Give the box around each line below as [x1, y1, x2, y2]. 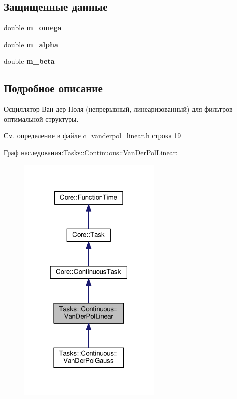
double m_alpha [4, 39, 58, 49]
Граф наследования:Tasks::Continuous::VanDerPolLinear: [4, 147, 178, 157]
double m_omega [4, 22, 62, 33]
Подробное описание [4, 80, 103, 96]
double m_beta [4, 56, 55, 66]
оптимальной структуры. [4, 113, 79, 124]
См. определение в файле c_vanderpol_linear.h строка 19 [4, 130, 181, 141]
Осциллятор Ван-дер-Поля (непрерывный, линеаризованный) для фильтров [4, 104, 233, 114]
